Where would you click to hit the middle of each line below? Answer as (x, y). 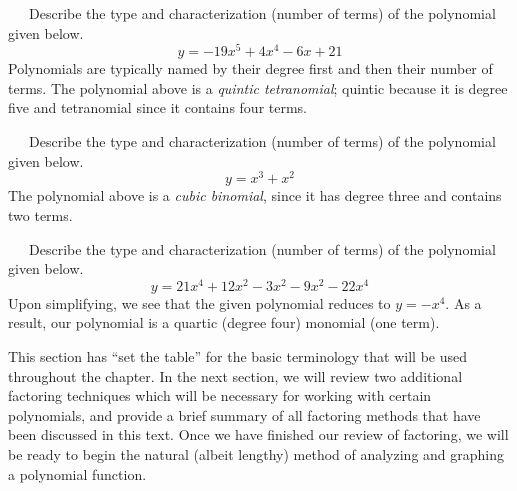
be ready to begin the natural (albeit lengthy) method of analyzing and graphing (256, 453)
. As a (463, 302)
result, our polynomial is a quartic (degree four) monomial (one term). (224, 322)
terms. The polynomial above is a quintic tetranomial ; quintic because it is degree (258, 87)
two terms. (40, 214)
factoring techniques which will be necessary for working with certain (220, 395)
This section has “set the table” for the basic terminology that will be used (238, 355)
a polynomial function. (77, 473)
